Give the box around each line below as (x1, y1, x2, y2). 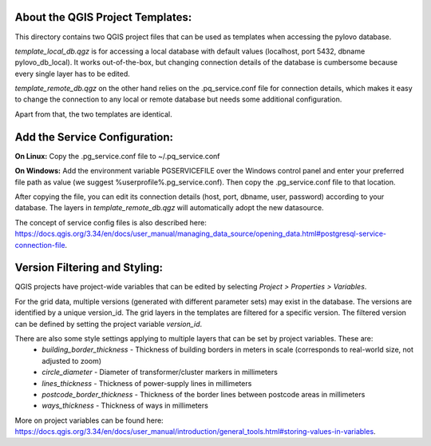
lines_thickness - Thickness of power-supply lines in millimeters (42, 378, 252, 388)
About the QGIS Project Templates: (14, 10, 192, 24)
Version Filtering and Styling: (14, 261, 164, 275)
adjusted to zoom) (42, 356, 102, 365)
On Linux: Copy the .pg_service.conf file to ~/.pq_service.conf (14, 151, 220, 161)
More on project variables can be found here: (14, 416, 164, 425)
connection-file (14, 240, 65, 249)
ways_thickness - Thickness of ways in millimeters (42, 400, 209, 411)
